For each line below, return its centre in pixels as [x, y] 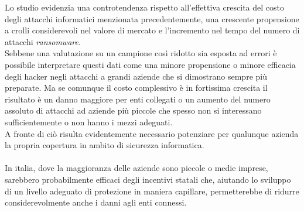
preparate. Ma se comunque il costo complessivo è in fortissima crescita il [136, 88]
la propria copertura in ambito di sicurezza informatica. [105, 145]
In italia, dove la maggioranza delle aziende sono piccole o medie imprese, [136, 168]
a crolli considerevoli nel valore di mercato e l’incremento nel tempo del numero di [152, 30]
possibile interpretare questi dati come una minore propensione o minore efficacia [150, 64]
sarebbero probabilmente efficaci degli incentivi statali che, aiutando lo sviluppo [148, 179]
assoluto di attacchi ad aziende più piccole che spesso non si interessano [133, 110]
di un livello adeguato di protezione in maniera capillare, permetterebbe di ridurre [152, 191]
